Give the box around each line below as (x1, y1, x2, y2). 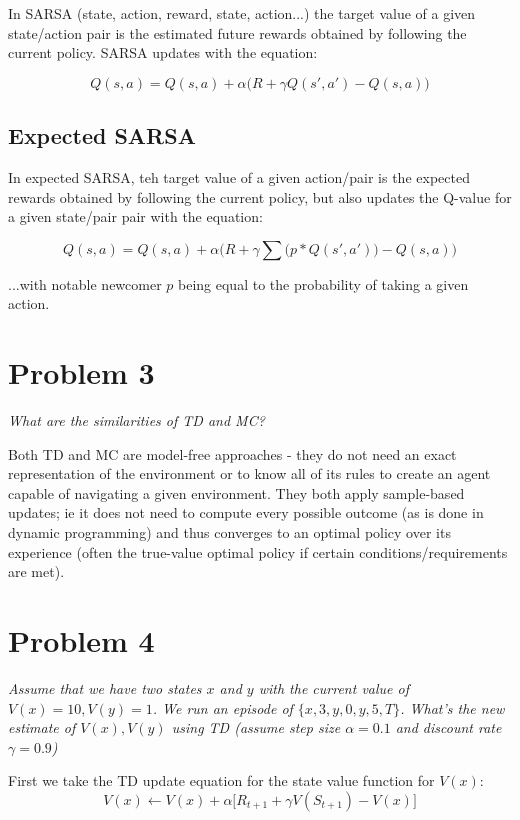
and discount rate (395, 717, 502, 738)
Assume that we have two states (8, 677, 202, 698)
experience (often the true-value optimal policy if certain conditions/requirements (8, 541, 508, 562)
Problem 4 (8, 620, 155, 661)
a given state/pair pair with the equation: (8, 206, 263, 227)
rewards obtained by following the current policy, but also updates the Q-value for (8, 186, 512, 207)
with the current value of (258, 677, 409, 698)
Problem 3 (8, 352, 155, 393)
